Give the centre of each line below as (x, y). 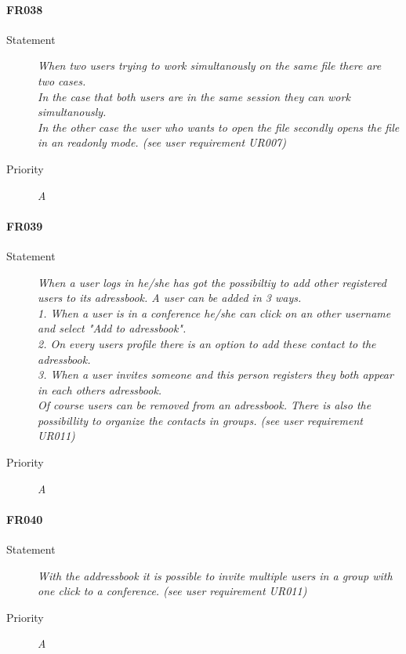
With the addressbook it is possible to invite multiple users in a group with (215, 575)
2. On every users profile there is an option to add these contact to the (207, 343)
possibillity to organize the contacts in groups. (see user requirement (200, 420)
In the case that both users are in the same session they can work (194, 96)
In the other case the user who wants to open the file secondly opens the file (219, 127)
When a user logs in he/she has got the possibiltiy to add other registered (212, 282)
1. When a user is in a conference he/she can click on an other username (214, 312)
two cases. (62, 80)
